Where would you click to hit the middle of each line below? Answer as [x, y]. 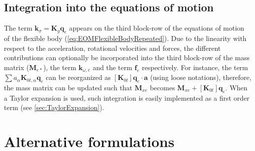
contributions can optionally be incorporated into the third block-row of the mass [127, 57]
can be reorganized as [78, 77]
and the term [112, 67]
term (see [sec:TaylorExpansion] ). [54, 107]
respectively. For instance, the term [195, 67]
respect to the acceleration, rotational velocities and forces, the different [112, 48]
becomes [162, 88]
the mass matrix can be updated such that [68, 88]
